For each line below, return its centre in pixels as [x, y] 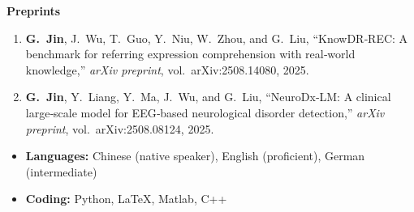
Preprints [34, 11]
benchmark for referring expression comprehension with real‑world [190, 54]
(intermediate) [61, 171]
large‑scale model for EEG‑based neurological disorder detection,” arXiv [205, 112]
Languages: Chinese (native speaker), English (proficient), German [195, 156]
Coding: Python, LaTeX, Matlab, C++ [126, 199]
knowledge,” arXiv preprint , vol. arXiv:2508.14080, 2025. [167, 69]
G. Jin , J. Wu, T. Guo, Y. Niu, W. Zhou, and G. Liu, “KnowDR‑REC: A [217, 38]
